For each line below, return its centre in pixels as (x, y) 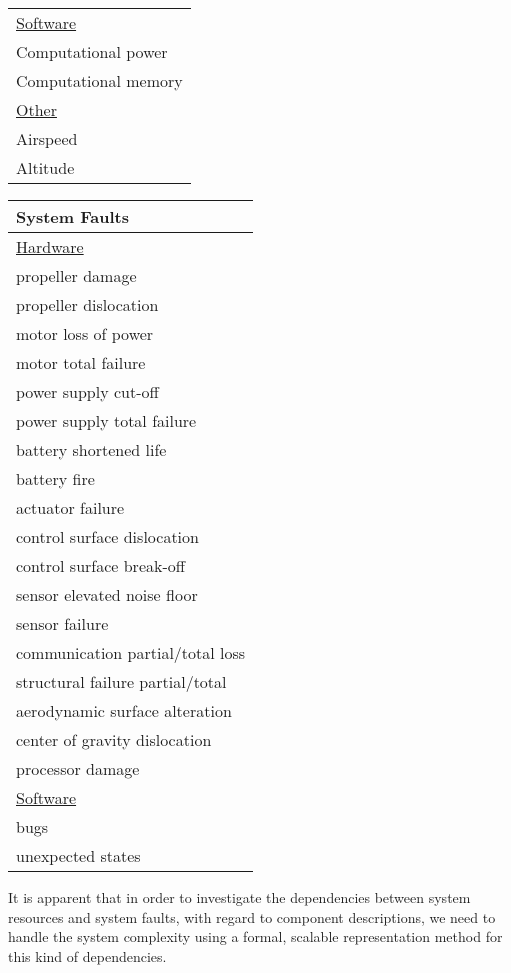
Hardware (50, 246)
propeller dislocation (87, 304)
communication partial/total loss (131, 652)
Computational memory (99, 80)
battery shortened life (91, 449)
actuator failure (70, 507)
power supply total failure (106, 420)
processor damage (78, 768)
